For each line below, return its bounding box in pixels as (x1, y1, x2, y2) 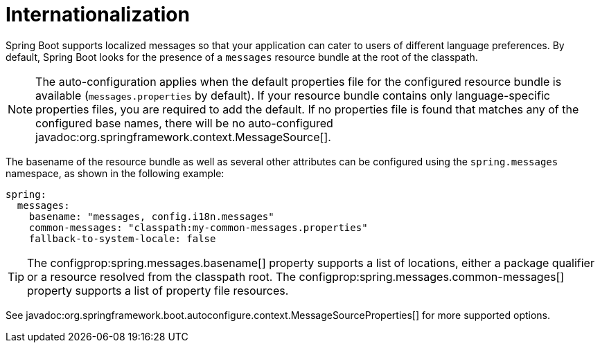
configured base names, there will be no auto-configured (35, 116, 333, 130)
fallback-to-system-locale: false (28, 232, 216, 244)
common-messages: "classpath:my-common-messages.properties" (28, 221, 368, 233)
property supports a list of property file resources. (27, 283, 289, 297)
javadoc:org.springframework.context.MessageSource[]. (35, 129, 331, 144)
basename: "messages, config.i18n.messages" (28, 210, 274, 222)
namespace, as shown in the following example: (6, 167, 224, 179)
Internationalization (6, 3, 190, 26)
